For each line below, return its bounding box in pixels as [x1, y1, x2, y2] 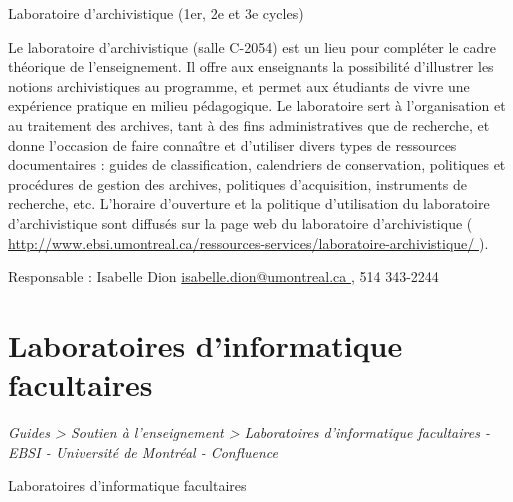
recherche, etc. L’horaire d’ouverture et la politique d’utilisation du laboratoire [8, 193, 490, 214]
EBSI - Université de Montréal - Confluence [8, 441, 278, 462]
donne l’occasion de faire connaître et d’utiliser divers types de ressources [8, 134, 457, 155]
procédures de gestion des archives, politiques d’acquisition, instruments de [8, 173, 467, 194]
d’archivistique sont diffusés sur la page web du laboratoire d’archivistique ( [8, 212, 473, 233]
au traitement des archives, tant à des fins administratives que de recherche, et [8, 114, 490, 135]
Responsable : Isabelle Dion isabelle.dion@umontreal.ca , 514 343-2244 [8, 266, 439, 287]
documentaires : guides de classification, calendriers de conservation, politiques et [8, 154, 506, 175]
